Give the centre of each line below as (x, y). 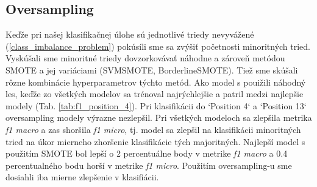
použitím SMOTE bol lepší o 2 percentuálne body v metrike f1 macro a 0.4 (147, 153)
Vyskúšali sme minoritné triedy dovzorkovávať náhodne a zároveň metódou (145, 58)
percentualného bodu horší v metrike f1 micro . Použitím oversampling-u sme (149, 165)
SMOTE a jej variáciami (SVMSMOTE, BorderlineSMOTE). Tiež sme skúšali (152, 70)
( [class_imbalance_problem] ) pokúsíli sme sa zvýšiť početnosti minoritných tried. (158, 46)
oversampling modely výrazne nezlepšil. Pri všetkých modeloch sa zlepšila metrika (159, 117)
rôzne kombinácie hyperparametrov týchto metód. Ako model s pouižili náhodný (156, 82)
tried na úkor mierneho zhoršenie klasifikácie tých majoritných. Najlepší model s (155, 141)
